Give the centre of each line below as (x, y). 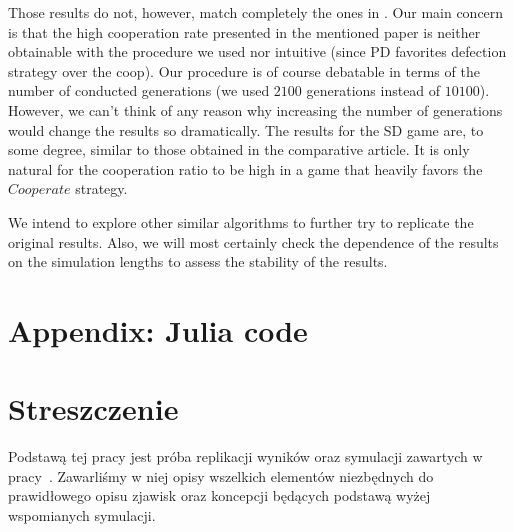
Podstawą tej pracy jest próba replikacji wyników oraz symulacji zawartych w (245, 456)
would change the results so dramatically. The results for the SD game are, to (246, 129)
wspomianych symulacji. (82, 515)
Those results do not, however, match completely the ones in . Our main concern (256, 12)
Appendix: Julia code (158, 329)
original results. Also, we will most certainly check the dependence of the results (253, 241)
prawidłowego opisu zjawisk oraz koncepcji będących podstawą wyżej (219, 495)
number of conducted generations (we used (139, 90)
